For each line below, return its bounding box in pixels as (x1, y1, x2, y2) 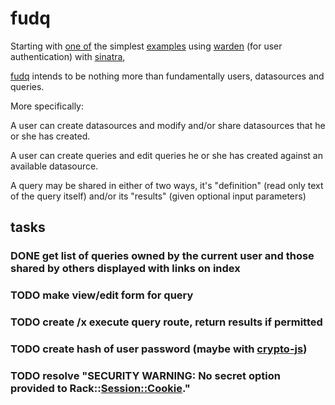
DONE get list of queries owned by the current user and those (10, 249, 315, 263)
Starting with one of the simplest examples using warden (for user (10, 40, 283, 52)
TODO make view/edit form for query (10, 288, 194, 302)
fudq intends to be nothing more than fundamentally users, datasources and (10, 70, 325, 82)
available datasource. (10, 160, 99, 172)
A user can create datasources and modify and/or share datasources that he (10, 119, 326, 131)
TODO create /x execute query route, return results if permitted (10, 315, 323, 329)
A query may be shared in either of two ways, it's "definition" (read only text (10, 179, 324, 191)
